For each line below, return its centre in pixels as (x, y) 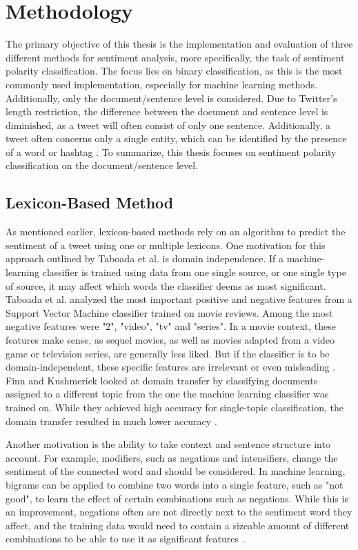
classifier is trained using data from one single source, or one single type (194, 272)
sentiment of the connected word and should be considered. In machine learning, (176, 471)
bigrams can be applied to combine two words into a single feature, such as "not (175, 484)
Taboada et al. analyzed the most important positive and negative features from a (179, 299)
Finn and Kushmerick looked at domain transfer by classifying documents (162, 380)
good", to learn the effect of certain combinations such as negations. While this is (177, 498)
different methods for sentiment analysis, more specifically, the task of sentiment (175, 57)
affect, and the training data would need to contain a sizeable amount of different (178, 525)
